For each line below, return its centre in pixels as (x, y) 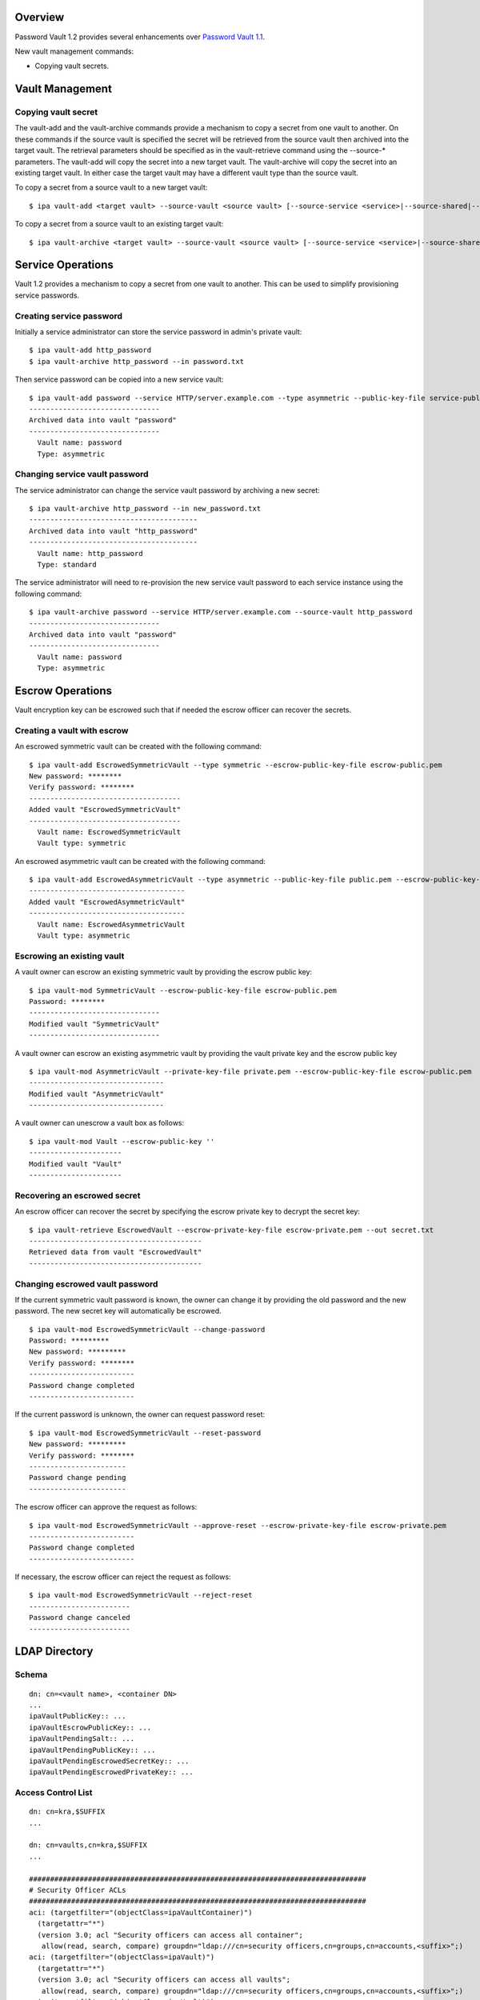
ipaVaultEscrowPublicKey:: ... (90, 1727)
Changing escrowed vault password (86, 1284)
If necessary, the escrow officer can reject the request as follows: (123, 1577)
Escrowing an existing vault (70, 956)
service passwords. (47, 295)
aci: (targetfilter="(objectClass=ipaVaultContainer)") (141, 1912)
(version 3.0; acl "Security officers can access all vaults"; (164, 1980)
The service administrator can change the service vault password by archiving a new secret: (167, 490)
